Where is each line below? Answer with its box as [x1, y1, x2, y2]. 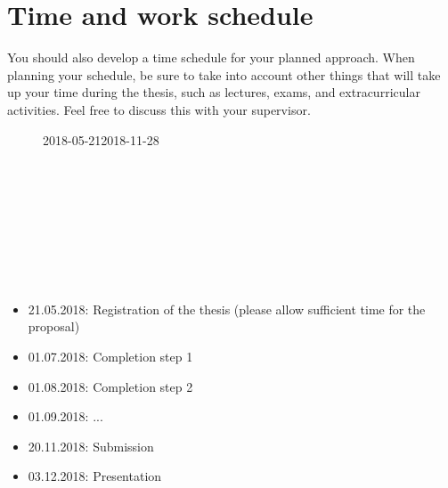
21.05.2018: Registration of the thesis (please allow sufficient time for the [28, 299, 426, 318]
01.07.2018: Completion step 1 [28, 347, 193, 366]
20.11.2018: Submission [28, 436, 154, 455]
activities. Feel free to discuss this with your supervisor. [7, 100, 311, 118]
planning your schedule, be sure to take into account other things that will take [7, 65, 441, 84]
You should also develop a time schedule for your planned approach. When [7, 48, 415, 67]
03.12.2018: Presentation [28, 467, 162, 485]
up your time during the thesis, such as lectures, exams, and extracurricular [7, 83, 420, 102]
